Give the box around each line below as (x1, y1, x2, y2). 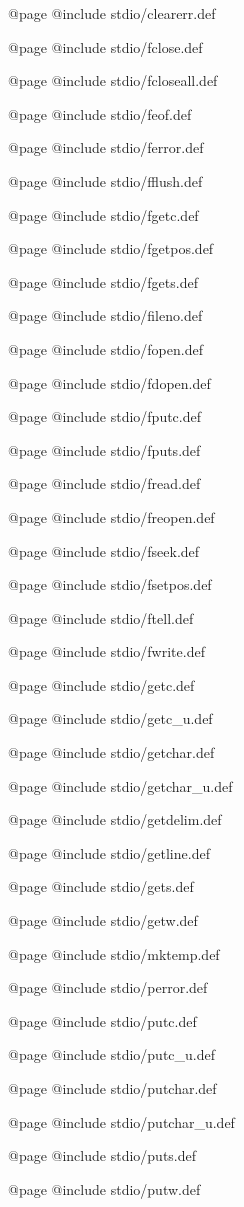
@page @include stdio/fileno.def (8, 305, 203, 326)
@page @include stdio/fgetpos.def (8, 238, 214, 259)
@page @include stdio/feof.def (8, 103, 192, 124)
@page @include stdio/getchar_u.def (8, 775, 233, 796)
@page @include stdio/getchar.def (8, 742, 215, 763)
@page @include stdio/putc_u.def (8, 1044, 216, 1065)
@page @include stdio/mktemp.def (8, 943, 220, 964)
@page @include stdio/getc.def (8, 674, 195, 695)
